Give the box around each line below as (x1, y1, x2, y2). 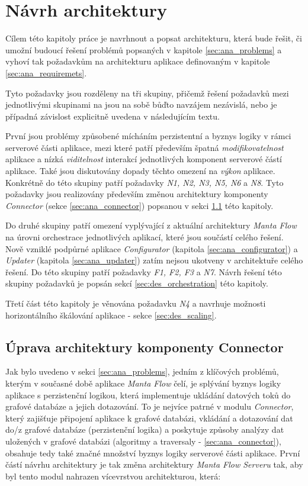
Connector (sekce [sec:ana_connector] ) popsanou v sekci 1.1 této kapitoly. (5, 199, 274, 211)
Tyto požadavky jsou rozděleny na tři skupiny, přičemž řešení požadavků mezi (5, 86, 289, 99)
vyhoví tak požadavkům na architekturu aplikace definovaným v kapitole (5, 55, 270, 67)
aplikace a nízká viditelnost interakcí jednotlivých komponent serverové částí (5, 153, 282, 165)
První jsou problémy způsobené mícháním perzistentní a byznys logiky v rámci (5, 130, 291, 142)
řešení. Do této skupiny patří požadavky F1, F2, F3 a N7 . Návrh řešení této (5, 265, 282, 278)
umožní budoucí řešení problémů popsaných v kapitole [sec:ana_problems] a (5, 43, 282, 56)
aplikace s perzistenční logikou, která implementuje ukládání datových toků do (5, 388, 291, 401)
